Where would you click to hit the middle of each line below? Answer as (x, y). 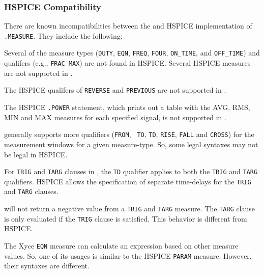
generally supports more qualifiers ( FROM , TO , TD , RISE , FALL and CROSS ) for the (129, 134)
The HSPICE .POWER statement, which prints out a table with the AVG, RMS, (127, 107)
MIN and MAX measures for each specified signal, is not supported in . (115, 117)
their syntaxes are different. (47, 266)
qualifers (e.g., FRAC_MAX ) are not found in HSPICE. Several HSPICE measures (127, 63)
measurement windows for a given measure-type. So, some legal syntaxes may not (131, 144)
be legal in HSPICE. (36, 154)
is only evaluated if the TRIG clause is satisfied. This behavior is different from (126, 218)
